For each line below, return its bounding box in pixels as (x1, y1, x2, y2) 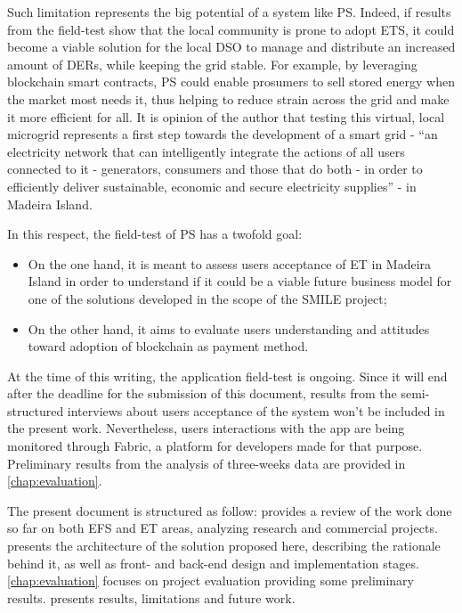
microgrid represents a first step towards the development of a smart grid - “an (7, 125, 438, 143)
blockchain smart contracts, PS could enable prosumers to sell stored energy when (7, 72, 455, 91)
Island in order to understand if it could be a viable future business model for (28, 272, 452, 290)
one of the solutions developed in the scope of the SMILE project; (28, 289, 387, 307)
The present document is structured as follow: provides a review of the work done (7, 501, 452, 519)
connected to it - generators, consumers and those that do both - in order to (7, 159, 423, 178)
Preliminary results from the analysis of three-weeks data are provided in (7, 454, 406, 472)
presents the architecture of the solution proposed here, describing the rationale (7, 536, 441, 555)
